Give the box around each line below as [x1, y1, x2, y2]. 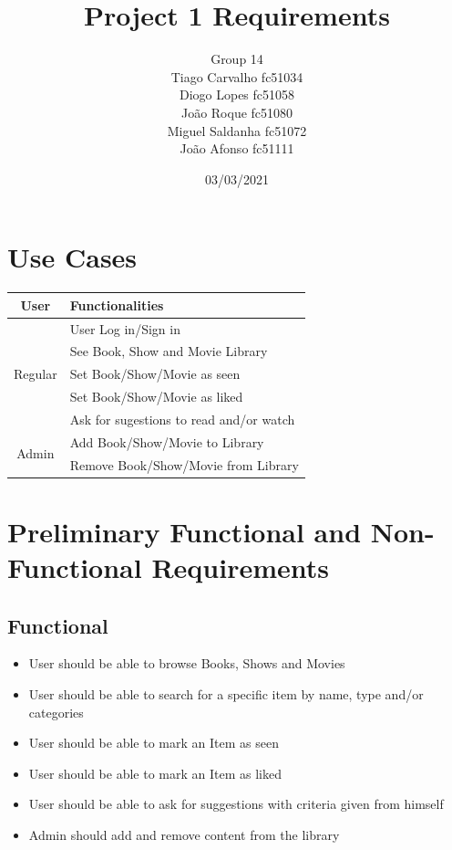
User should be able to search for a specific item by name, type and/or [28, 685, 424, 704]
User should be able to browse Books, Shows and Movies [28, 654, 345, 673]
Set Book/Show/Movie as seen [69, 364, 241, 383]
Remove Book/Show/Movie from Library [69, 455, 299, 474]
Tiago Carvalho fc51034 [170, 67, 303, 86]
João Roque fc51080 [180, 102, 293, 121]
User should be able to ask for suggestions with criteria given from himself [28, 794, 444, 813]
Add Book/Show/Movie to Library [69, 432, 264, 451]
